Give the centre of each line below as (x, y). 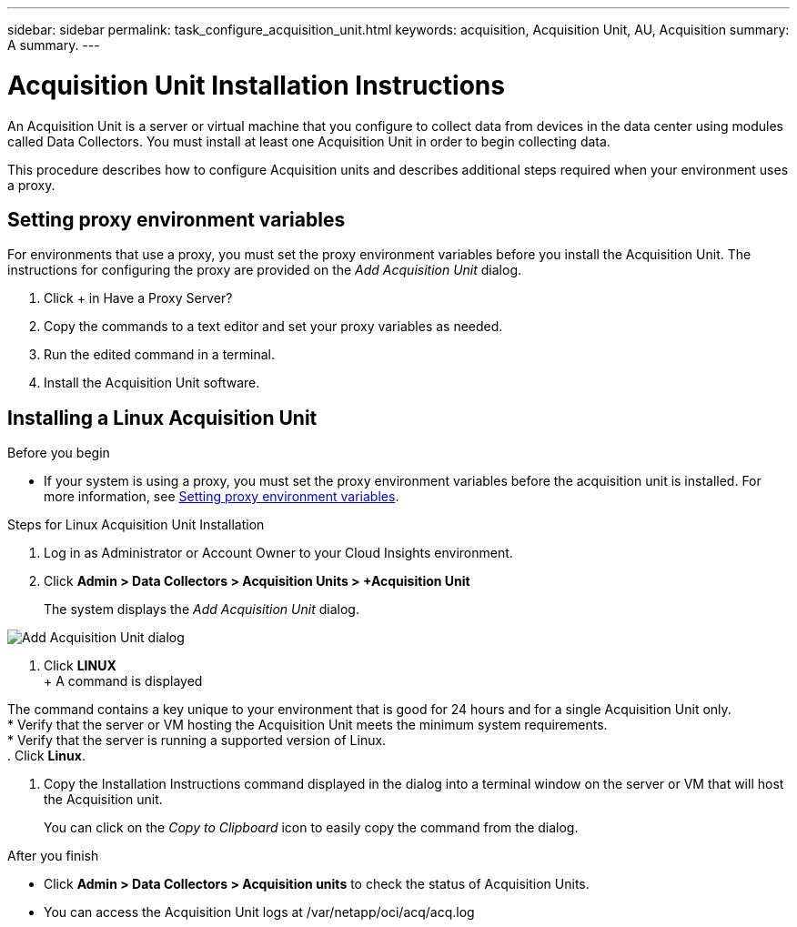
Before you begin (59, 453)
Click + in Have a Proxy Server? (138, 298)
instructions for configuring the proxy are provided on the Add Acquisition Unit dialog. (265, 270)
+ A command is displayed (123, 681)
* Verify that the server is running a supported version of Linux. (197, 741)
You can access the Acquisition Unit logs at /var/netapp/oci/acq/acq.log (259, 912)
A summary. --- (54, 45)
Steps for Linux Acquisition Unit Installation (136, 525)
